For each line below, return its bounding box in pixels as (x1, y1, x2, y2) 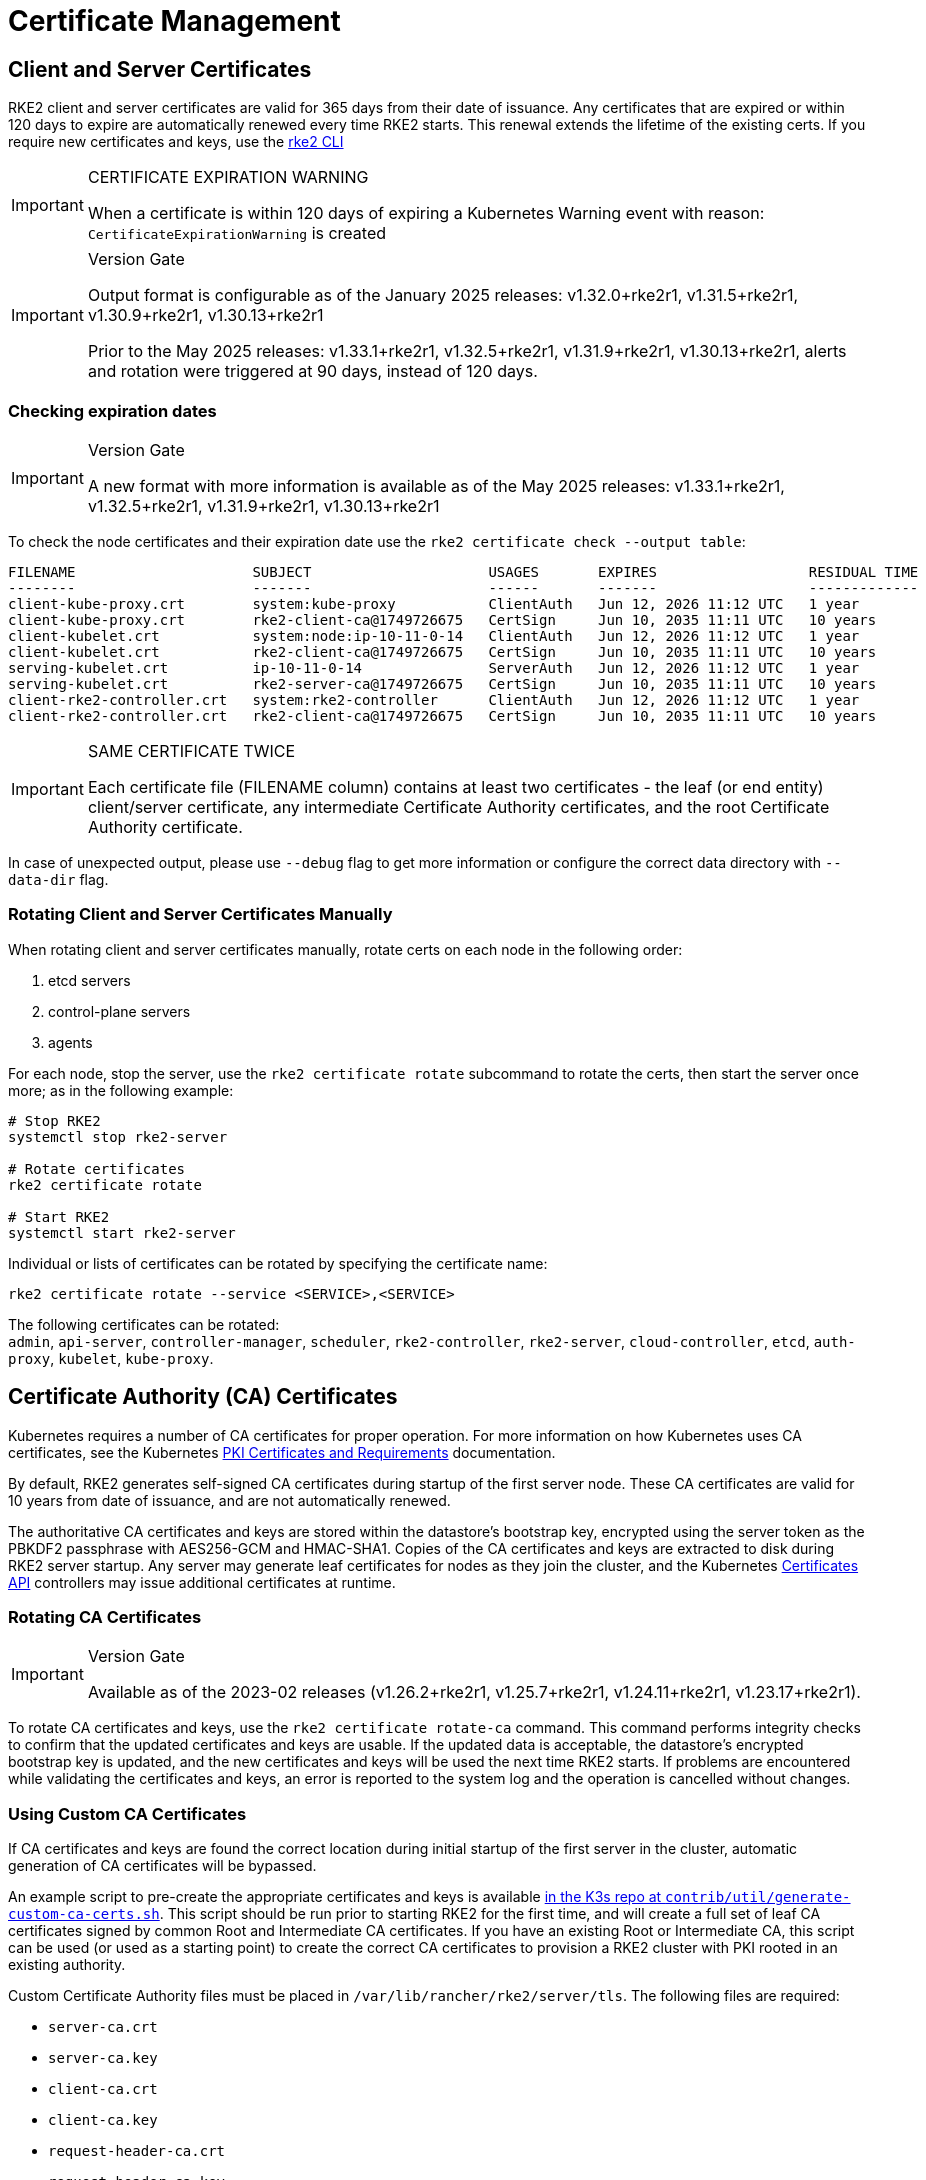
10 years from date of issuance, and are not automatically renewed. (8, 1491, 451, 1509)
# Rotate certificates (8, 1160, 186, 1177)
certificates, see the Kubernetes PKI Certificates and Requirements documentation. (8, 1443, 556, 1461)
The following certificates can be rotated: (8, 1315, 280, 1333)
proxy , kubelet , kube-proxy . (8, 1349, 214, 1367)
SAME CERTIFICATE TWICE (87, 740, 296, 761)
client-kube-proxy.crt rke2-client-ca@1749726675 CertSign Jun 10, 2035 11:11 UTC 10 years (8, 611, 877, 628)
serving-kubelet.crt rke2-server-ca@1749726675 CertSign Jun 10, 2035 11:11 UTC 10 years (8, 675, 877, 692)
